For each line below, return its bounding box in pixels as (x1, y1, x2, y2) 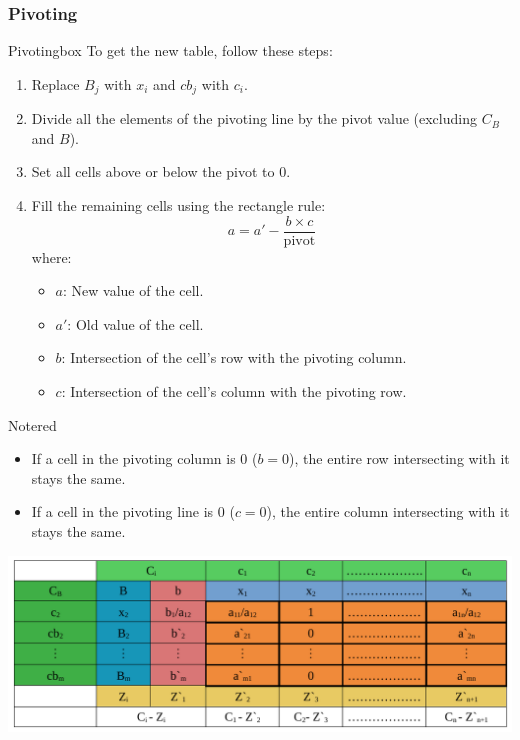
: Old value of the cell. (67, 313, 204, 334)
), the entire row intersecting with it (289, 448, 510, 469)
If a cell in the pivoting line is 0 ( (31, 501, 235, 522)
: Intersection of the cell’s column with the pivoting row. (61, 381, 407, 402)
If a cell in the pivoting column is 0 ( (31, 448, 258, 469)
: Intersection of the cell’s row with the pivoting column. (61, 347, 407, 368)
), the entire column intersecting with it (266, 501, 510, 522)
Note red (8, 414, 57, 435)
